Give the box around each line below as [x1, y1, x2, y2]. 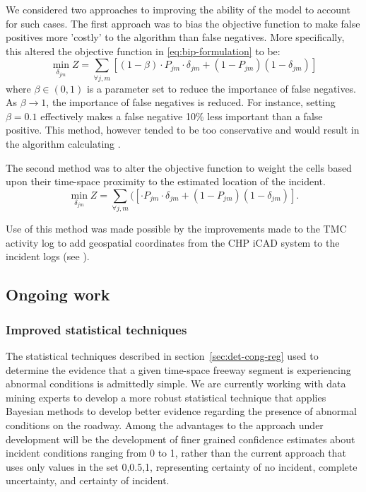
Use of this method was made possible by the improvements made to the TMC [6, 221, 347, 236]
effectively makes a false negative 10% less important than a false [40, 108, 323, 123]
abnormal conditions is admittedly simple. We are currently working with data [6, 376, 346, 391]
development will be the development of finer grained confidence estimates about [6, 431, 355, 446]
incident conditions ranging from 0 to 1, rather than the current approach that [6, 445, 346, 460]
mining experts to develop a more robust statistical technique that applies [6, 389, 326, 404]
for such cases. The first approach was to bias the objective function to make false [6, 16, 360, 30]
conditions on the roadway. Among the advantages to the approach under [6, 417, 324, 432]
